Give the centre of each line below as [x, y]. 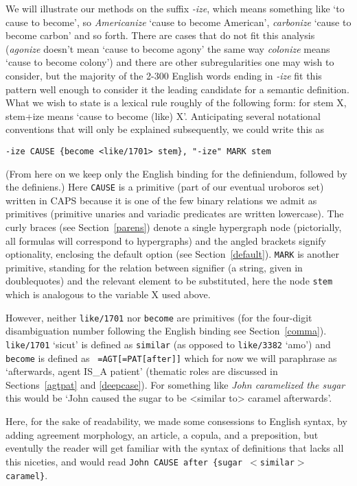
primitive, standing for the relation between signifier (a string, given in [154, 267]
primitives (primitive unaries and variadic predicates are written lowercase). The [175, 214]
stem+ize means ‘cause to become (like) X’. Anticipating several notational [163, 116]
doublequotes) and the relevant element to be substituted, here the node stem [169, 281]
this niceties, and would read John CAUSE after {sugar [124, 461]
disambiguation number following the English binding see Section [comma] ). [166, 331]
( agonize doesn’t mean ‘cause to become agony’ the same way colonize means [168, 48]
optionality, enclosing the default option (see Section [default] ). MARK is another [172, 254]
